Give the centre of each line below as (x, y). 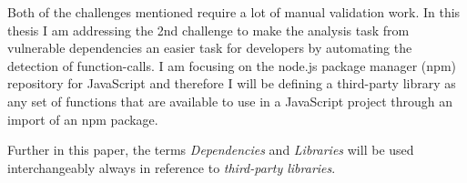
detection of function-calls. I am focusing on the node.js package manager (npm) (232, 65)
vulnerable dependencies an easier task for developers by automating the (210, 48)
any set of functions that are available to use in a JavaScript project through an (230, 101)
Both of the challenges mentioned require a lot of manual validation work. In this (234, 12)
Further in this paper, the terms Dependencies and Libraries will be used (211, 150)
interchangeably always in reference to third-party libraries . (172, 167)
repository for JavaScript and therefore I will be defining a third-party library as (232, 83)
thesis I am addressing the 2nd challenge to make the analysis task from (208, 30)
